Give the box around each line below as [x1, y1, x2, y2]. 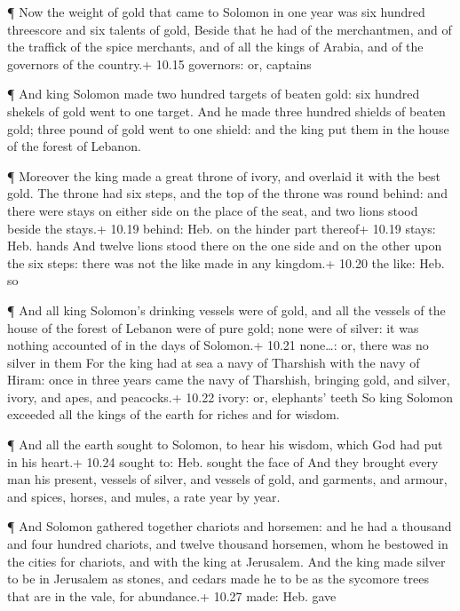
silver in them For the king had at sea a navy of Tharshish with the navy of [7, 353, 420, 371]
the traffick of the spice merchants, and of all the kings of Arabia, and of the [7, 37, 424, 56]
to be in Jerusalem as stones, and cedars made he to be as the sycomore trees [7, 569, 429, 588]
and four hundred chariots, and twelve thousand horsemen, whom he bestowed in [7, 535, 448, 553]
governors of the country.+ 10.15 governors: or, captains [7, 54, 312, 73]
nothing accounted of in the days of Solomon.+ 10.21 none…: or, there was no [7, 336, 429, 354]
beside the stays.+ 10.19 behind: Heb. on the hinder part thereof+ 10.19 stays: [7, 218, 436, 237]
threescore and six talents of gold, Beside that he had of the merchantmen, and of [7, 20, 452, 38]
